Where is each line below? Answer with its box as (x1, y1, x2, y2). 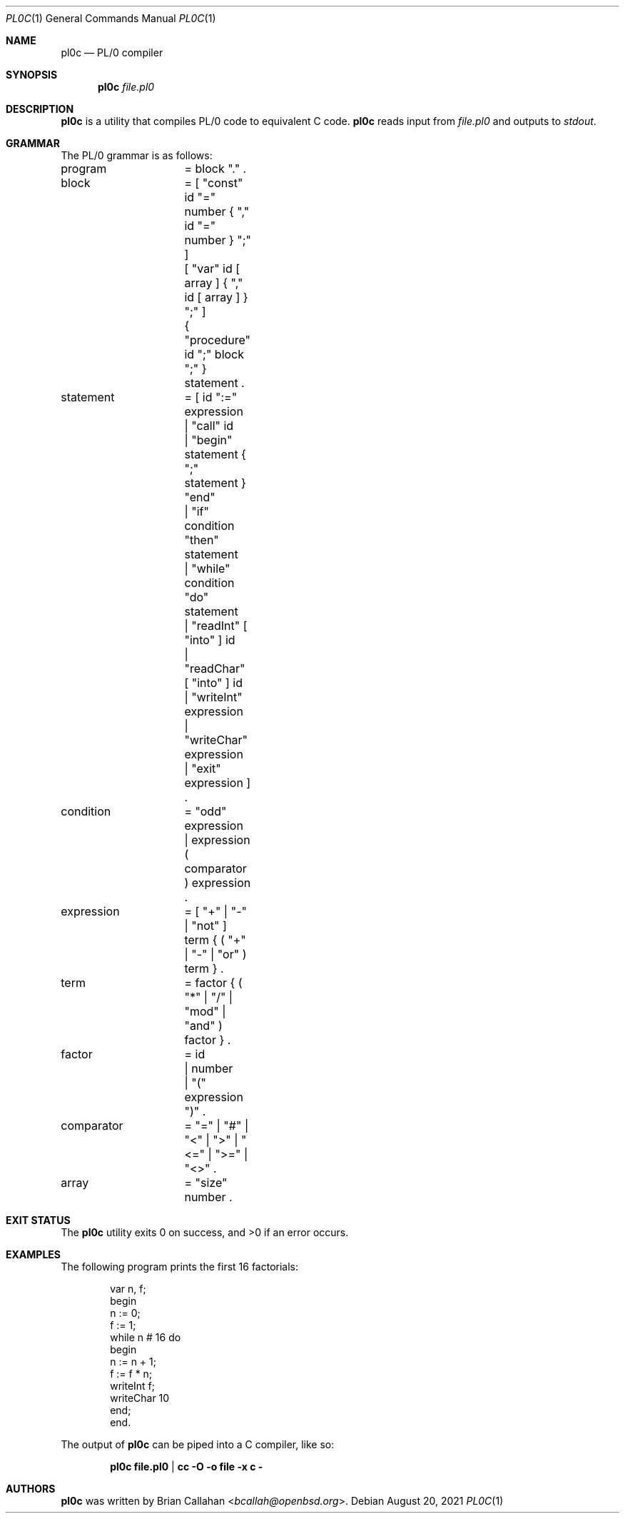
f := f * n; (110, 1368, 153, 1380)
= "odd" (184, 804, 227, 818)
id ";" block (184, 347, 245, 361)
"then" (184, 533, 219, 547)
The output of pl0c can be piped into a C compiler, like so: (61, 1438, 335, 1450)
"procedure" (184, 333, 251, 347)
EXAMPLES (6, 1248, 61, 1260)
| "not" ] (184, 918, 227, 933)
